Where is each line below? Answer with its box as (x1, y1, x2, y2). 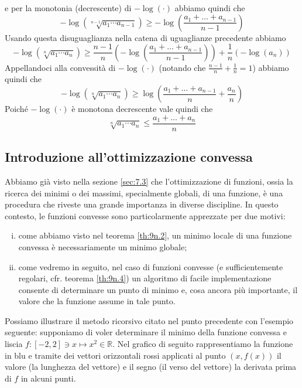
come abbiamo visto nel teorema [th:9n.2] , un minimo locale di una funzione (18, 229, 292, 241)
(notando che (159, 61, 206, 73)
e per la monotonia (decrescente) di (5, 2, 132, 13)
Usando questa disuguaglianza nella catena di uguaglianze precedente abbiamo (5, 31, 286, 43)
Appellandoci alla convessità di (5, 61, 116, 73)
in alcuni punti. (20, 372, 76, 384)
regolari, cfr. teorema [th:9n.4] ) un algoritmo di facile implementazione (18, 272, 272, 284)
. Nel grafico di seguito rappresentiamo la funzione (112, 338, 293, 350)
